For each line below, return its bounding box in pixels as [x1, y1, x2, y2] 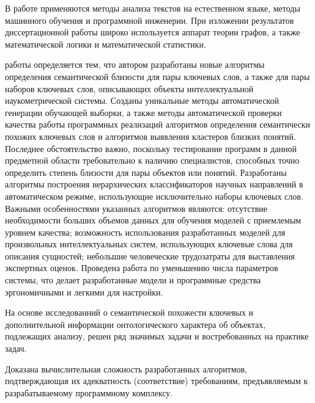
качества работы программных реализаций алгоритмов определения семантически [5, 118, 311, 131]
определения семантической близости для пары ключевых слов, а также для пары [5, 70, 310, 82]
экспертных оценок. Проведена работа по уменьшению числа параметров [5, 261, 278, 274]
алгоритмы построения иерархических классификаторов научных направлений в [5, 178, 303, 191]
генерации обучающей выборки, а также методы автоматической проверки [5, 106, 282, 118]
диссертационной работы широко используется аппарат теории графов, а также [5, 26, 300, 38]
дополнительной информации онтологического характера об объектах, [5, 318, 266, 330]
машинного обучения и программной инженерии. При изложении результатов [5, 13, 294, 26]
